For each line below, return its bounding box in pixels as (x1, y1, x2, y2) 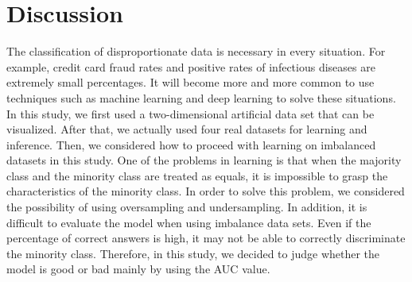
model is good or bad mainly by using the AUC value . (6, 261, 270, 277)
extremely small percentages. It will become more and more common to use (6, 74, 375, 91)
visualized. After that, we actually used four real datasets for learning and (6, 121, 367, 137)
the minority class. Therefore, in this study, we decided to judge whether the (6, 245, 380, 261)
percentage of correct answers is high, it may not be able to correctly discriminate (6, 230, 406, 246)
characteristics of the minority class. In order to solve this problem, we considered (6, 183, 405, 199)
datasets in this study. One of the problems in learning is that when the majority (6, 152, 402, 168)
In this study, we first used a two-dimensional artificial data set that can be (6, 105, 375, 122)
